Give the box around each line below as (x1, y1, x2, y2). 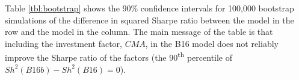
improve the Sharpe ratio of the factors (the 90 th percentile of (5, 49, 233, 64)
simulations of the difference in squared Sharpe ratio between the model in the (5, 13, 294, 26)
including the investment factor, (5, 37, 122, 49)
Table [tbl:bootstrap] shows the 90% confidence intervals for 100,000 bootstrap (5, 2, 294, 14)
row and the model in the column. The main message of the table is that (5, 25, 273, 38)
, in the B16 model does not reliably (145, 37, 279, 49)
